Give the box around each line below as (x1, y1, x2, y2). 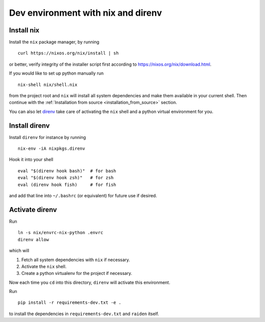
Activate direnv (9, 205, 57, 214)
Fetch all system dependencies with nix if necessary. (21, 257, 130, 263)
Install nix (9, 26, 40, 34)
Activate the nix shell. (21, 263, 67, 269)
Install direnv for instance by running (9, 134, 86, 140)
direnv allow (18, 237, 49, 242)
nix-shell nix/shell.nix (18, 81, 78, 87)
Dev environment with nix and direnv (9, 7, 162, 18)
